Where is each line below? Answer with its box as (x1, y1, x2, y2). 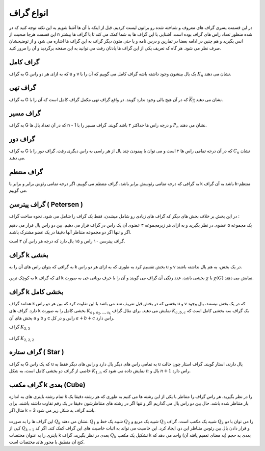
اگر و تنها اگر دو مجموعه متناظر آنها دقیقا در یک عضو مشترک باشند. (9, 229, 132, 235)
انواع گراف (9, 7, 49, 18)
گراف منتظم (9, 167, 43, 176)
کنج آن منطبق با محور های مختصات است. (9, 439, 85, 445)
